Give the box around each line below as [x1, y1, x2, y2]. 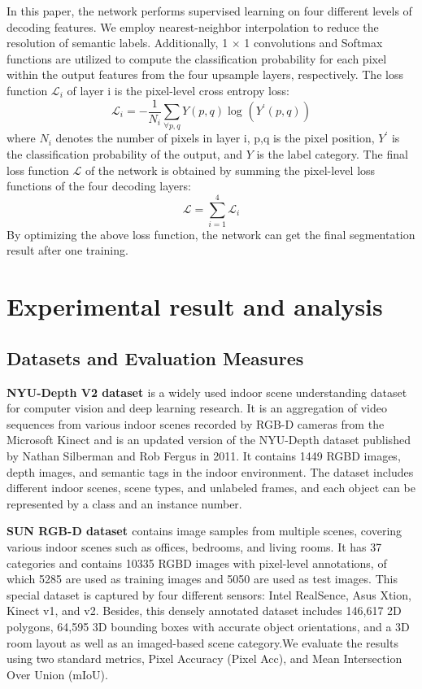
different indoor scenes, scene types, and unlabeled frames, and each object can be [7, 479, 415, 496]
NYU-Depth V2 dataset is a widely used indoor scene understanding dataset [7, 383, 407, 400]
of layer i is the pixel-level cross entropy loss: [67, 81, 289, 98]
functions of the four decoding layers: [7, 177, 191, 194]
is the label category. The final [256, 145, 408, 162]
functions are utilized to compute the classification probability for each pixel [7, 50, 387, 67]
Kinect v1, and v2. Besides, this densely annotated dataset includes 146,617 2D [7, 602, 402, 619]
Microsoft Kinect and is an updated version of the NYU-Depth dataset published [7, 431, 411, 448]
